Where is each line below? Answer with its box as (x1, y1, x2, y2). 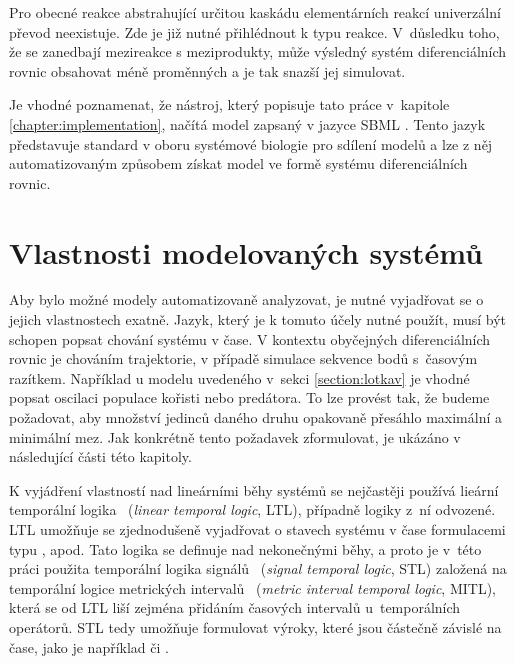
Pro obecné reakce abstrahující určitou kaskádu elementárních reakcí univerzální (9, 2, 501, 22)
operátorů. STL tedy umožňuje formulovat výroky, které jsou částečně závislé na (9, 616, 502, 637)
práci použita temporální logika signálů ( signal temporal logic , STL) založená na (9, 558, 507, 579)
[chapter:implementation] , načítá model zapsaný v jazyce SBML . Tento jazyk (9, 113, 486, 134)
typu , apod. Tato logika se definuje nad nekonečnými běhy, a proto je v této (9, 538, 482, 559)
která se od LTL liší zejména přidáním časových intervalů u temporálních (9, 597, 461, 618)
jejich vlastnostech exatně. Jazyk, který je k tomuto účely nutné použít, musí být (9, 309, 507, 330)
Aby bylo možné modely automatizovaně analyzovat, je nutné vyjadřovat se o (9, 289, 484, 310)
